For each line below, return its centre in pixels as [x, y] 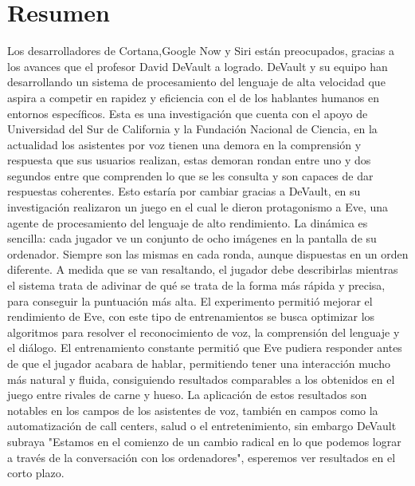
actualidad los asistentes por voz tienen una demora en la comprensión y [184, 144]
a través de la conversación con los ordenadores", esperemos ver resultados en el [202, 457]
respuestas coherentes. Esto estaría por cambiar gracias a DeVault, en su [184, 191]
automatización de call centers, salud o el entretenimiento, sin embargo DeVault [202, 426]
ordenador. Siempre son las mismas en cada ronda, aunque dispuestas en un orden [208, 253]
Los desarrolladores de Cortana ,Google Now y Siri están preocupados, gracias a [201, 51]
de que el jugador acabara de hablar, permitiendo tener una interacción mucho [199, 363]
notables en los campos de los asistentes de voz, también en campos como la [193, 410]
